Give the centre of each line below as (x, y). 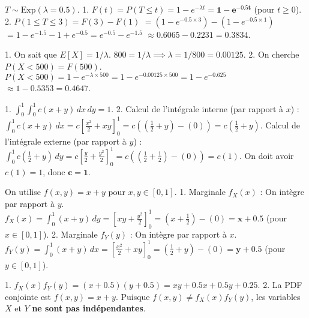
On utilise (23, 192)
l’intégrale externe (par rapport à (66, 141)
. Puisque (133, 296)
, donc (54, 171)
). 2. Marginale (70, 234)
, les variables (276, 296)
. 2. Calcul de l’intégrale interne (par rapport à (197, 108)
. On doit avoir (266, 155)
